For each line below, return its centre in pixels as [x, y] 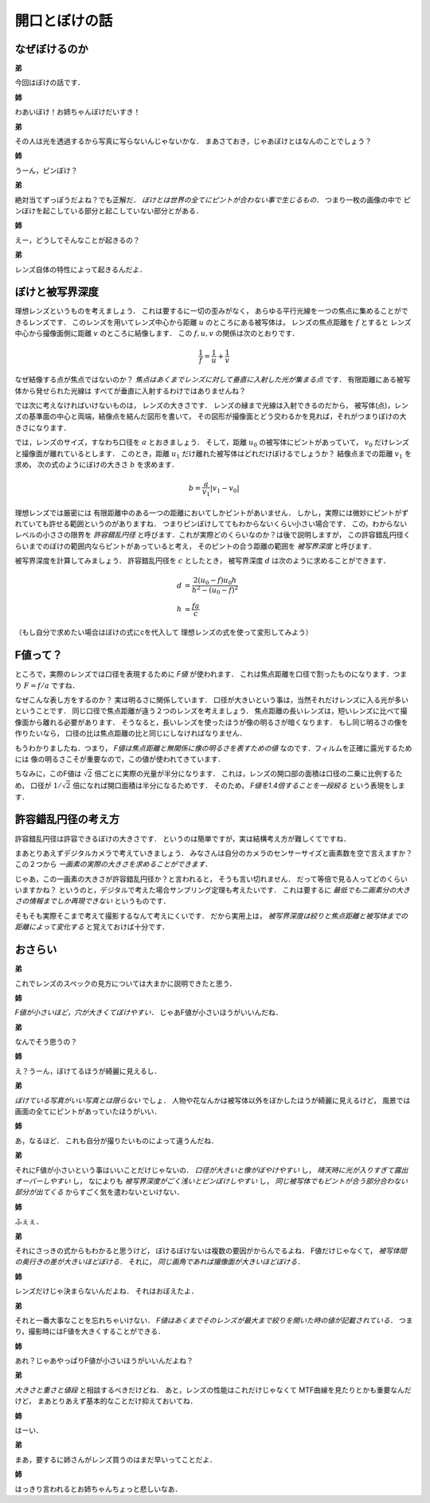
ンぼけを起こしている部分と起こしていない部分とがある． [109, 210]
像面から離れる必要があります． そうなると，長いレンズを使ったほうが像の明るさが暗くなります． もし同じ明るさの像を [211, 722]
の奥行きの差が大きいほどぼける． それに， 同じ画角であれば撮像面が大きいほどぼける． [160, 1262]
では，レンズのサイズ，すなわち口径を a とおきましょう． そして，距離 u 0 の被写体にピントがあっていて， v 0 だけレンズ [212, 443]
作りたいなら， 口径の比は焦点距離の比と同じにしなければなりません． [131, 733]
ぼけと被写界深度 [57, 292]
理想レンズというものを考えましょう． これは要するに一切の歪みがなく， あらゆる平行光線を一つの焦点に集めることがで [212, 311]
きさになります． [43, 427]
